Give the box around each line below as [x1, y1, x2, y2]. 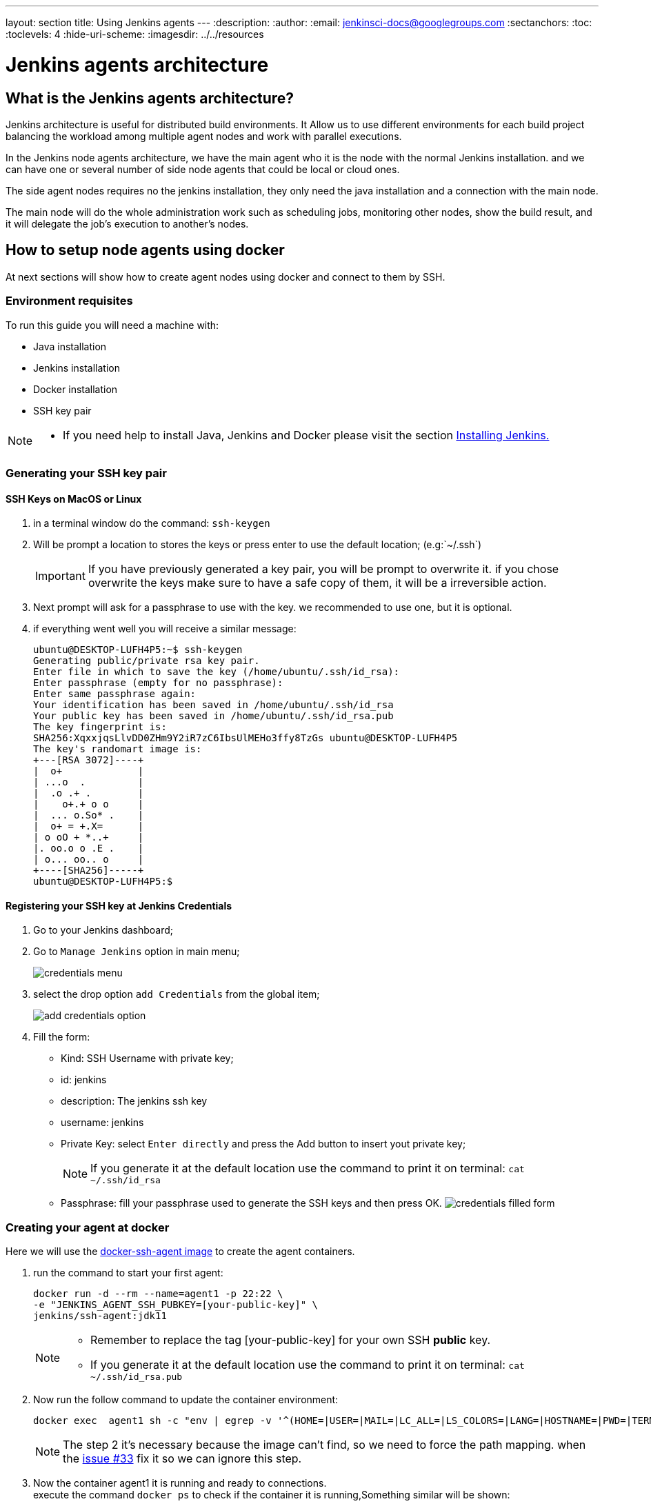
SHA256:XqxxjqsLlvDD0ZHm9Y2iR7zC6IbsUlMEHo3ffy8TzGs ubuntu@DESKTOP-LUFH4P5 [33, 732, 458, 744]
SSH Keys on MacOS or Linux [6, 492, 142, 505]
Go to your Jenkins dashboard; [33, 924, 174, 936]
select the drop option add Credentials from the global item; [33, 988, 320, 1001]
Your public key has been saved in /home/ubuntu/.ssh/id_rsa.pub [33, 710, 394, 722]
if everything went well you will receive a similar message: [33, 623, 297, 635]
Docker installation [33, 383, 118, 395]
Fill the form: [33, 1031, 90, 1043]
